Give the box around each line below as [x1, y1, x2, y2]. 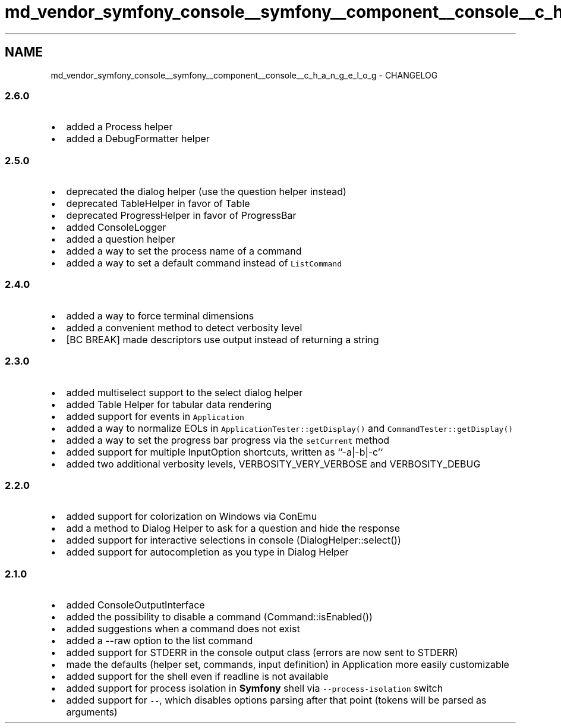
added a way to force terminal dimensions [66, 309, 254, 322]
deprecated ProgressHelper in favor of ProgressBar [66, 209, 297, 222]
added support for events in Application [66, 410, 244, 422]
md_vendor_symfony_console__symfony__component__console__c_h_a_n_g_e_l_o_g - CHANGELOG [51, 70, 438, 80]
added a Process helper [66, 121, 173, 133]
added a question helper [66, 233, 175, 246]
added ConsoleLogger [66, 221, 166, 234]
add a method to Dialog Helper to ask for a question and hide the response [66, 522, 401, 535]
